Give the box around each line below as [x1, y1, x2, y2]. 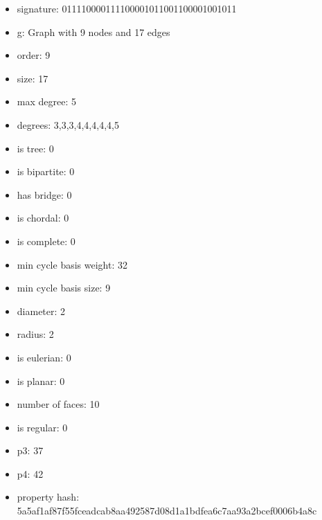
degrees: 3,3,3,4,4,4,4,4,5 [17, 117, 119, 132]
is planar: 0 [17, 373, 65, 388]
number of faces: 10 [17, 397, 100, 411]
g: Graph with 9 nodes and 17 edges [17, 24, 170, 39]
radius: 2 [17, 327, 54, 341]
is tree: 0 [17, 141, 54, 155]
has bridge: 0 [17, 187, 72, 201]
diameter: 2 [17, 303, 66, 318]
